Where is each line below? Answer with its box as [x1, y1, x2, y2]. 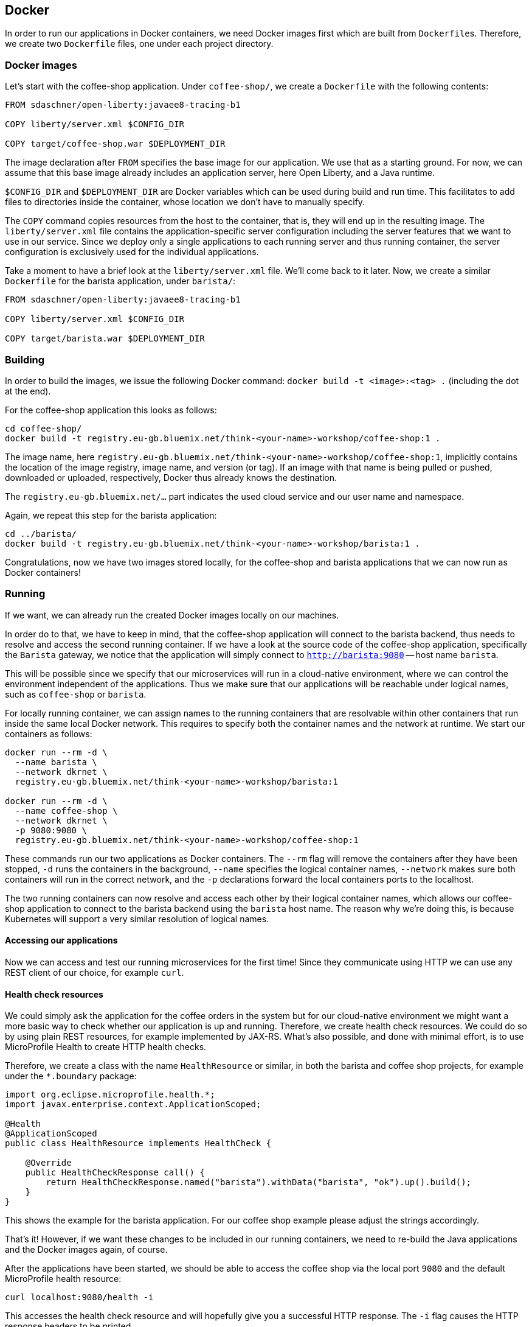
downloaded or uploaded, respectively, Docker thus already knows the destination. [5, 472, 337, 483]
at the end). [5, 385, 51, 396]
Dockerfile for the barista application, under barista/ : [5, 276, 236, 287]
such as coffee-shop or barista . [5, 688, 147, 699]
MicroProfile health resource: [5, 1273, 122, 1284]
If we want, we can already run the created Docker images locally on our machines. [5, 609, 339, 620]
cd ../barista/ [5, 528, 77, 539]
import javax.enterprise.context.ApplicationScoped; [5, 1099, 261, 1110]
